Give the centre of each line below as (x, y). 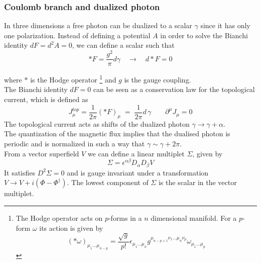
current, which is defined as (46, 99)
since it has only (225, 25)
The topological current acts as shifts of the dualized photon (97, 123)
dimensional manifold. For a (194, 217)
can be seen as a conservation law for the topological (174, 89)
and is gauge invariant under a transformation (138, 172)
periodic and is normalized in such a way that (75, 144)
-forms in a (125, 217)
